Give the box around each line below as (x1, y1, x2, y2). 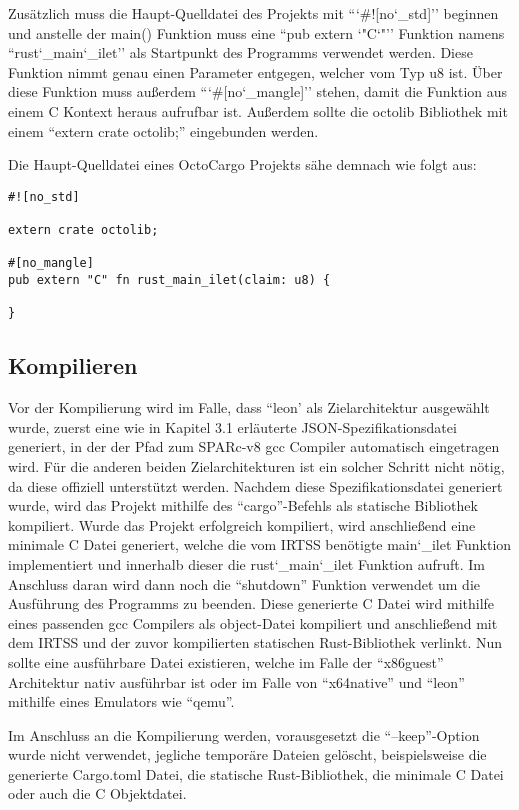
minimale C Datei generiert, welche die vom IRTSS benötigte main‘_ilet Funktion (8, 534, 512, 555)
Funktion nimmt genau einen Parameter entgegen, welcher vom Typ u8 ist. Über (8, 61, 503, 82)
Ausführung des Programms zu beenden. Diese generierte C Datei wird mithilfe (8, 593, 495, 614)
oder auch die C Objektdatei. (8, 783, 187, 804)
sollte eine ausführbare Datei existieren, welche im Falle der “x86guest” (8, 651, 444, 672)
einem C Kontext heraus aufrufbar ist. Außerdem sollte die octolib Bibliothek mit (8, 100, 508, 121)
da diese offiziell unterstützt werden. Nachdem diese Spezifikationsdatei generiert (8, 475, 503, 496)
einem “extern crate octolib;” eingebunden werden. (8, 120, 319, 141)
